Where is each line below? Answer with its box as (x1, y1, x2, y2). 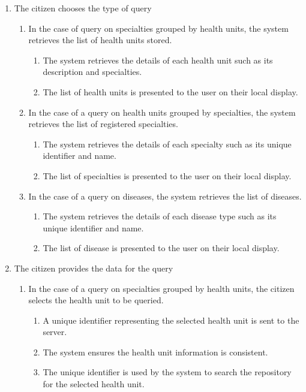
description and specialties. (43, 65, 142, 78)
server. (43, 325, 67, 338)
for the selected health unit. (43, 378, 145, 390)
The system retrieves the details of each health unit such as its (43, 53, 273, 66)
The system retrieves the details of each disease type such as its (43, 210, 277, 222)
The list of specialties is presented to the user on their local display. (43, 169, 292, 182)
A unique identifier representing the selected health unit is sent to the (43, 313, 299, 326)
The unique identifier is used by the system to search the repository (43, 366, 292, 378)
